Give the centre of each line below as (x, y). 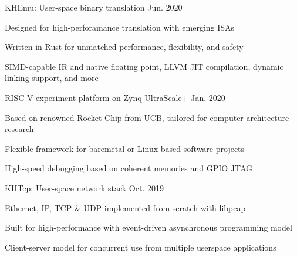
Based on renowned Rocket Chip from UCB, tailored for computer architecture (147, 117)
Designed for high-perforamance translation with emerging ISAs (120, 27)
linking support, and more (52, 78)
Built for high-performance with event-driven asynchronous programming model (148, 227)
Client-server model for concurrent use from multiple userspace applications (141, 247)
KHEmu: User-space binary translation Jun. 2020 (94, 7)
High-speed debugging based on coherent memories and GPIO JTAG (129, 168)
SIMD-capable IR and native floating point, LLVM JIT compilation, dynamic (144, 66)
